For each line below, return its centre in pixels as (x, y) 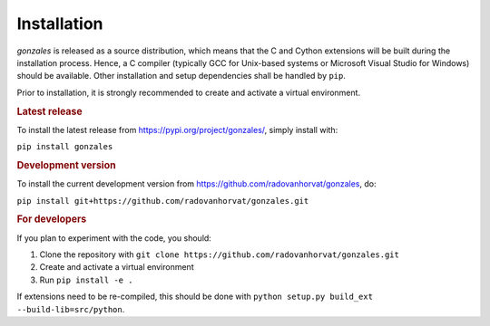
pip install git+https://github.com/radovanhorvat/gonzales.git (163, 201)
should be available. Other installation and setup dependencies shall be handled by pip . (181, 76)
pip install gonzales (65, 147)
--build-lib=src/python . (71, 309)
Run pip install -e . (86, 280)
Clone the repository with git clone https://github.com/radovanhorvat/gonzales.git (219, 254)
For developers (52, 219)
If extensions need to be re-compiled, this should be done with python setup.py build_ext (195, 297)
